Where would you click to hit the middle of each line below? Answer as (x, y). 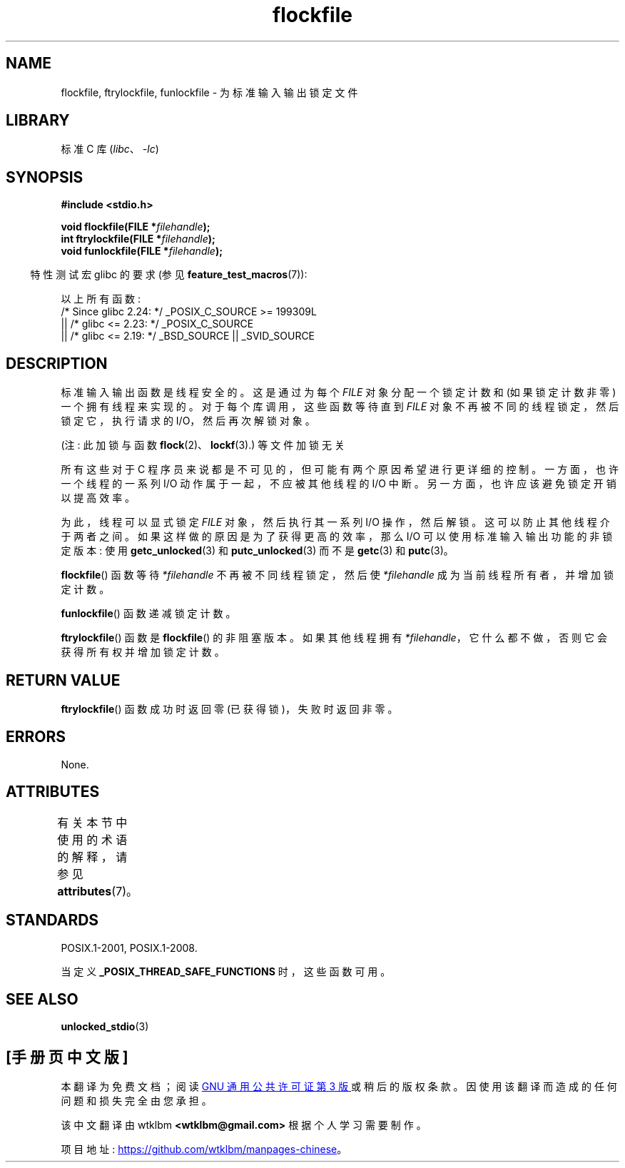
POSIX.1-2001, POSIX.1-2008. (129, 948)
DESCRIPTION (57, 363)
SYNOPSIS (45, 177)
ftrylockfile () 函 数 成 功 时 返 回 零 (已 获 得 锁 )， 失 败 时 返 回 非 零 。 (229, 709)
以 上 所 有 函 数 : (101, 299)
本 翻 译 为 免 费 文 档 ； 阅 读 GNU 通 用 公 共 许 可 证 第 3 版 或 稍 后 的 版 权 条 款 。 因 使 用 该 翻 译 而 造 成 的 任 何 (339, 1087)
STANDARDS (52, 920)
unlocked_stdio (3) (105, 1027)
